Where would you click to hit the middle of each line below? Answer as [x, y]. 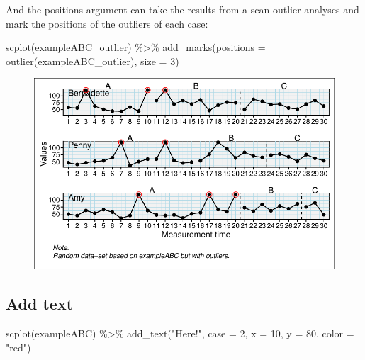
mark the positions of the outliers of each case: [107, 23]
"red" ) [18, 347]
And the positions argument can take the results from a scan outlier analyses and [182, 9]
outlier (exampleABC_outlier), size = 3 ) [92, 61]
